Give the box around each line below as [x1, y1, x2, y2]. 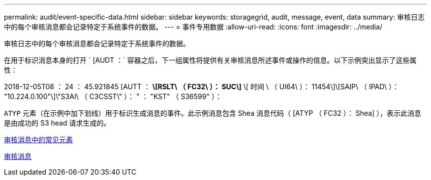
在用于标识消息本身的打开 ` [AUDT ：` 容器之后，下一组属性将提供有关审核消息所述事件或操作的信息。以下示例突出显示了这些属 [4, 56, 417, 64]
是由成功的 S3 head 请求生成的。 [4, 119, 111, 127]
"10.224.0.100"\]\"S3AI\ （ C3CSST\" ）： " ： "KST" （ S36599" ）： [4, 92, 222, 101]
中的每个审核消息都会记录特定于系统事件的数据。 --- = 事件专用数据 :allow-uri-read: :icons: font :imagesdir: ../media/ [4, 23, 383, 31]
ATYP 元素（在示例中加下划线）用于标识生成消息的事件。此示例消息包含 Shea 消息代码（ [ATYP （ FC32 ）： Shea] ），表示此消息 [4, 109, 422, 117]
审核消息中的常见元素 [4, 135, 73, 144]
